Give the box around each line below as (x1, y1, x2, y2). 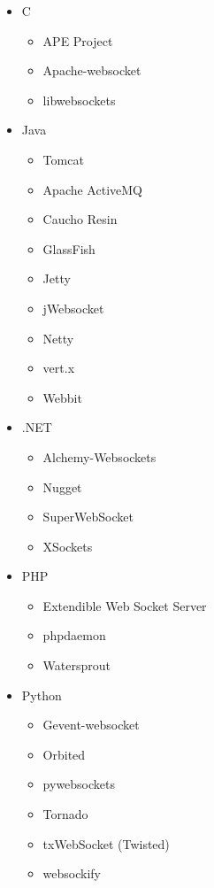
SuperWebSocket (42, 507, 134, 526)
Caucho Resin (42, 210, 118, 228)
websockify (42, 864, 102, 883)
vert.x (42, 359, 75, 377)
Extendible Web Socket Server (42, 596, 207, 614)
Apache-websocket (42, 61, 141, 80)
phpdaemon (42, 626, 106, 645)
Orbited (42, 745, 86, 763)
